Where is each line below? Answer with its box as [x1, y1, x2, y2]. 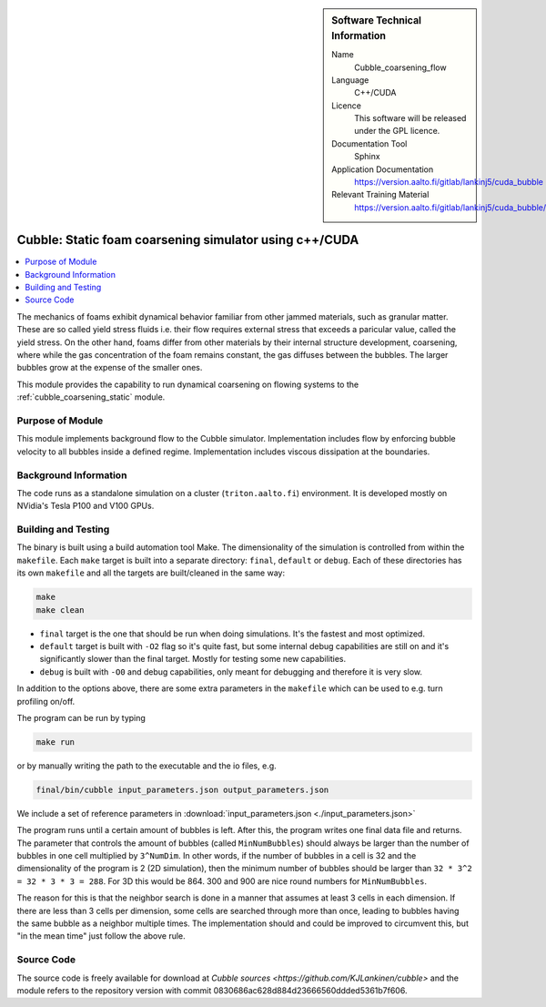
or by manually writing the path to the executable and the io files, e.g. [16, 760, 277, 771]
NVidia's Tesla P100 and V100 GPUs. [16, 501, 155, 512]
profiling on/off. [16, 696, 76, 707]
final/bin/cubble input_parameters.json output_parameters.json [35, 784, 329, 795]
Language [331, 74, 369, 86]
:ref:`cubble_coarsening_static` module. [16, 392, 166, 402]
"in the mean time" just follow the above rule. [16, 931, 186, 941]
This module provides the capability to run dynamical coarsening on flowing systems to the [16, 379, 359, 390]
